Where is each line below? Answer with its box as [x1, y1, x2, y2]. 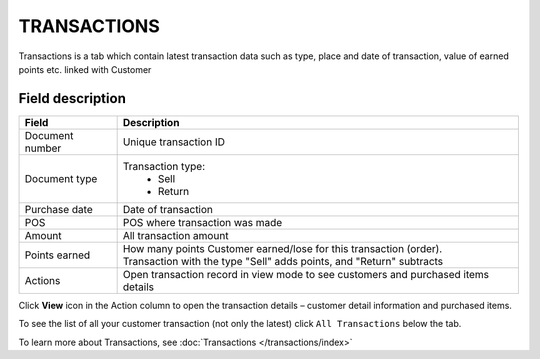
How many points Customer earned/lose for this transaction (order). [122, 241, 443, 255]
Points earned [24, 248, 91, 262]
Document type [24, 171, 98, 185]
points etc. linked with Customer [18, 63, 152, 75]
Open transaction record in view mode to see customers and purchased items [122, 267, 490, 281]
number [24, 141, 62, 155]
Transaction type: [122, 159, 206, 173]
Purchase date [24, 202, 94, 216]
